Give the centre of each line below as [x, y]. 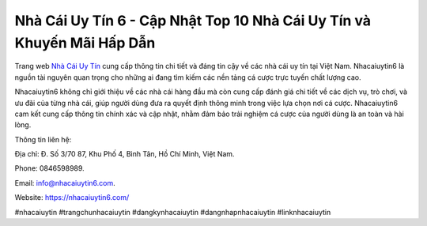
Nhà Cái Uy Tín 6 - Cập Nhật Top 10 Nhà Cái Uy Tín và [193, 21]
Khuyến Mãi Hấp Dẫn [85, 43]
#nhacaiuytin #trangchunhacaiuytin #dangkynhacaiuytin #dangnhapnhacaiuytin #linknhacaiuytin [173, 212]
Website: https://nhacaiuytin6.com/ [72, 198]
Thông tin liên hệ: [43, 139]
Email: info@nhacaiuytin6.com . [65, 183]
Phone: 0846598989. [49, 168]
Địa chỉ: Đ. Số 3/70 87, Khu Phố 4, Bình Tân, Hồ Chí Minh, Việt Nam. [125, 154]
